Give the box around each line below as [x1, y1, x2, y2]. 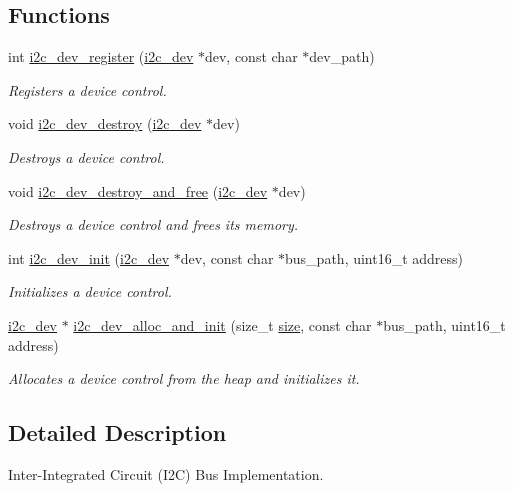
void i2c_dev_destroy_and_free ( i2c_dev [8, 180, 268, 201]
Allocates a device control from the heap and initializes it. [8, 368, 360, 389]
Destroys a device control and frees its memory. [8, 214, 299, 235]
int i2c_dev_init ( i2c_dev [8, 247, 170, 268]
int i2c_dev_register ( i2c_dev [8, 46, 194, 67]
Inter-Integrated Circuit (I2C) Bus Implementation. [8, 463, 324, 484]
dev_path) [309, 46, 375, 67]
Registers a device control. [8, 79, 167, 100]
